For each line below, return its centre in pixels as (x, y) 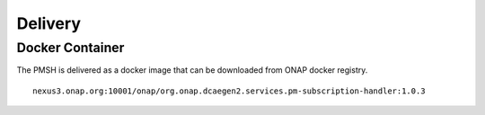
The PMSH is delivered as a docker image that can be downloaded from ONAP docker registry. (192, 70)
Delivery (48, 23)
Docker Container (71, 48)
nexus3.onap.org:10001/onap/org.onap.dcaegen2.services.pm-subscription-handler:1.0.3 (229, 91)
